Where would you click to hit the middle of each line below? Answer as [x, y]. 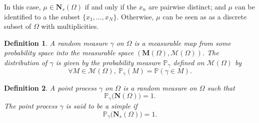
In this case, [22, 6]
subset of [18, 26]
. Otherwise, [135, 16]
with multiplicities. [70, 26]
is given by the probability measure [108, 62]
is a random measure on [160, 87]
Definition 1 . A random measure [56, 43]
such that [221, 87]
